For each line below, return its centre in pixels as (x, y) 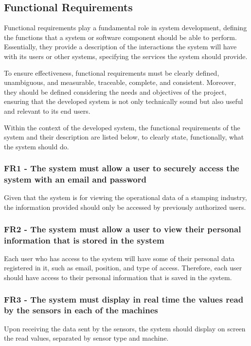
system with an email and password (75, 179)
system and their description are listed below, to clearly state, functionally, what (124, 137)
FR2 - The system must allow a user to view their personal (123, 229)
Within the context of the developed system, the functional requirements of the (122, 127)
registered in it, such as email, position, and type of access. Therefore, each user (123, 268)
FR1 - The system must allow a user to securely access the (122, 168)
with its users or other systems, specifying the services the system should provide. (126, 56)
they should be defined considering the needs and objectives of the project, (115, 92)
